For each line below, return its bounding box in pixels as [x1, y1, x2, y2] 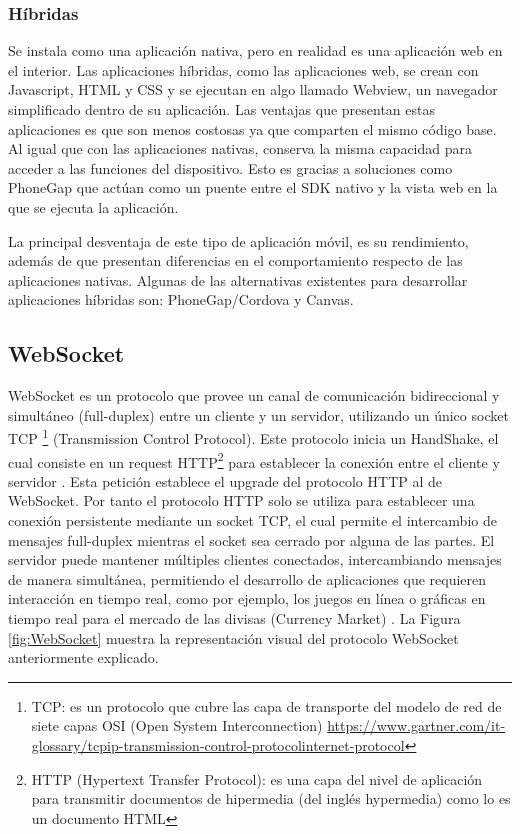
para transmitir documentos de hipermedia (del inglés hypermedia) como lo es [31, 788, 511, 809]
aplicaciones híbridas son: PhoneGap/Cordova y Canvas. [8, 289, 354, 310]
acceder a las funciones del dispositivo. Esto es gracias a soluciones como [8, 157, 453, 178]
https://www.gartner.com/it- [327, 715, 506, 736]
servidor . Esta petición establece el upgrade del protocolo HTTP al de [8, 470, 442, 491]
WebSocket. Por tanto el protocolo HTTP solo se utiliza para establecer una [8, 490, 475, 511]
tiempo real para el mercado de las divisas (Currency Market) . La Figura [8, 607, 461, 628]
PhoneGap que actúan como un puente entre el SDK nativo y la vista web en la [8, 177, 498, 198]
